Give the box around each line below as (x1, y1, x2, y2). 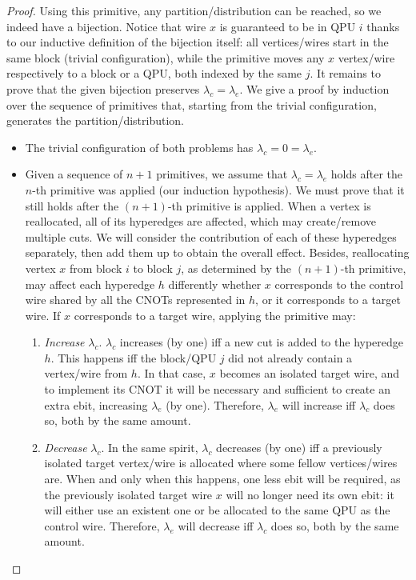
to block (133, 259, 173, 276)
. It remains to (310, 65, 381, 82)
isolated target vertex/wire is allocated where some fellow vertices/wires (44, 454, 398, 471)
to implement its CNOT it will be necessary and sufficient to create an (44, 381, 390, 398)
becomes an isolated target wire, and (219, 365, 400, 382)
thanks (366, 18, 400, 34)
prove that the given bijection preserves (6, 80, 200, 97)
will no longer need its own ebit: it (226, 486, 394, 502)
